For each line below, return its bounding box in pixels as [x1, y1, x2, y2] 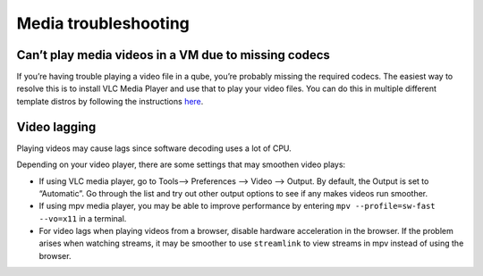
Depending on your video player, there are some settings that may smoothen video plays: [16, 159, 346, 170]
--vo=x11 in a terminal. [38, 213, 127, 223]
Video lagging [16, 119, 97, 134]
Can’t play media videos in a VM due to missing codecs [16, 47, 331, 63]
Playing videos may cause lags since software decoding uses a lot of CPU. [16, 143, 292, 154]
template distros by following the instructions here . [16, 96, 204, 106]
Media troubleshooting [16, 13, 190, 33]
